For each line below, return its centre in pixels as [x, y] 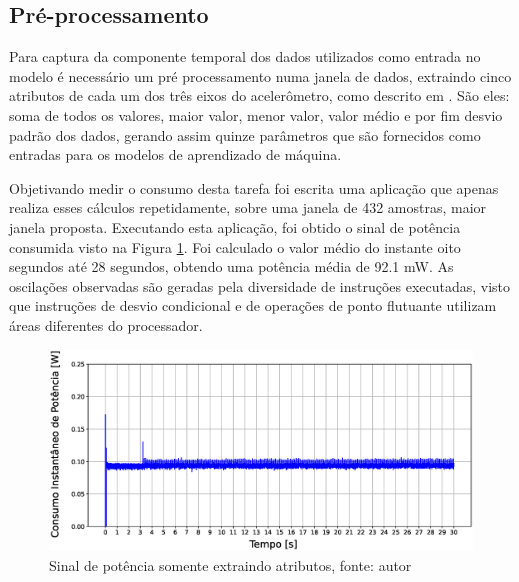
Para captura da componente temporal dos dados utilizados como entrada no [245, 56]
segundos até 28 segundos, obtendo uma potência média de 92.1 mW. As [231, 266]
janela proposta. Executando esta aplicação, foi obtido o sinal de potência [235, 226]
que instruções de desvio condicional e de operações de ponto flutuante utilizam [253, 305]
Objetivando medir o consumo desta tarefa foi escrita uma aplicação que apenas [254, 187]
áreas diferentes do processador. [106, 324]
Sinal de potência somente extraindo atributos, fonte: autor [230, 564]
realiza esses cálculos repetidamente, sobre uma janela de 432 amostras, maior [248, 207]
